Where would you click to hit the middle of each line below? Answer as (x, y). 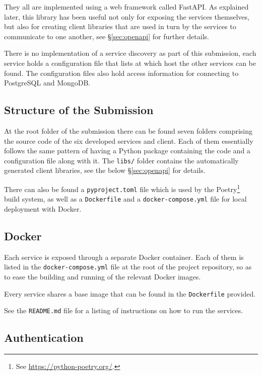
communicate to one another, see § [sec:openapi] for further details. (107, 36)
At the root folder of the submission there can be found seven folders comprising (128, 130)
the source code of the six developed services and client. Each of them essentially (129, 140)
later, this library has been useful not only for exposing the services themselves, (127, 16)
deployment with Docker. (43, 208)
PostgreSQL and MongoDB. (47, 83)
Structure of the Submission (79, 110)
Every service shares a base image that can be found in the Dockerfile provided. (130, 293)
